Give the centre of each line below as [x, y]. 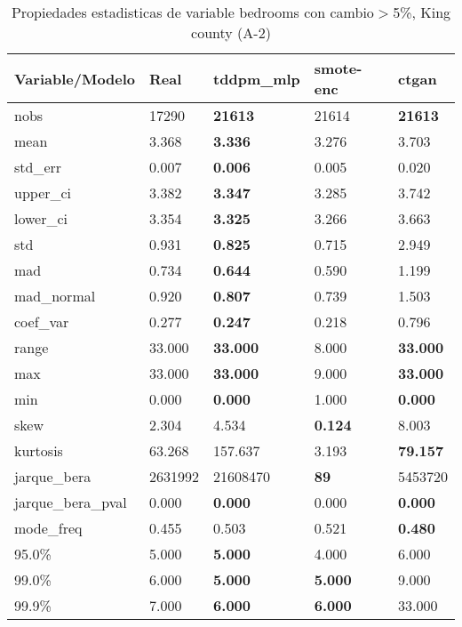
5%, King [422, 12]
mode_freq [48, 528]
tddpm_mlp [257, 78]
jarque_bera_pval [71, 502]
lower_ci [41, 218]
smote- [338, 68]
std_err [38, 167]
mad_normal [55, 296]
